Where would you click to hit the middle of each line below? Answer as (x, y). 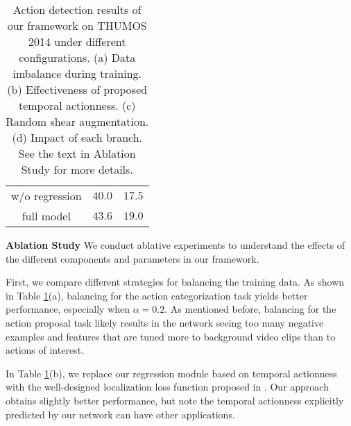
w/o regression (46, 196)
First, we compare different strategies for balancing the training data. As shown (175, 282)
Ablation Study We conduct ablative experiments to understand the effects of (175, 245)
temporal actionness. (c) (77, 105)
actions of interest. (45, 350)
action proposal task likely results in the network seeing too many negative (165, 322)
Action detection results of (77, 9)
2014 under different (77, 41)
